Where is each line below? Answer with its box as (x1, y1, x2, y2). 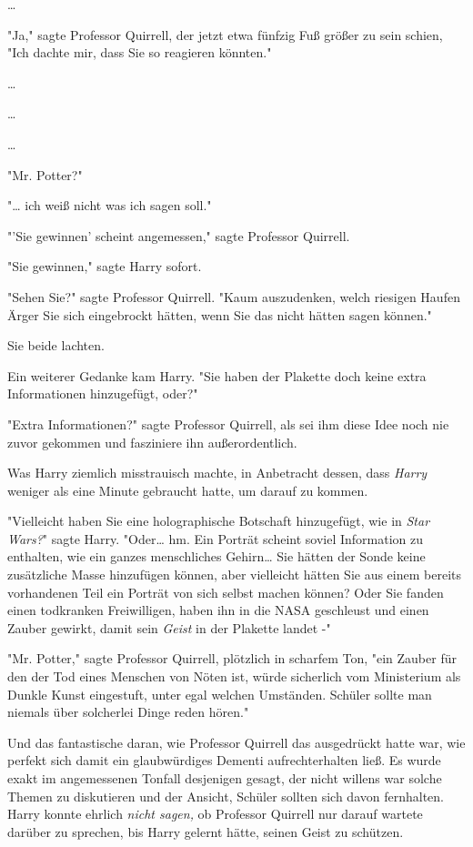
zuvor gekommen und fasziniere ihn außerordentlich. (7, 432, 297, 451)
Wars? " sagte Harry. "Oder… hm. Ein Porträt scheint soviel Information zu (7, 529, 424, 548)
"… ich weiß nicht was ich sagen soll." (7, 196, 212, 215)
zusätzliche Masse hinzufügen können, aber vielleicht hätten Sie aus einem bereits (7, 565, 461, 584)
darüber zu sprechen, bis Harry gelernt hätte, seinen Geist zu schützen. (7, 822, 404, 841)
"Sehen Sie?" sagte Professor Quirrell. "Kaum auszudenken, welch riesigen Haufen (7, 287, 460, 306)
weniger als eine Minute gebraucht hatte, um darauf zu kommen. (7, 480, 368, 499)
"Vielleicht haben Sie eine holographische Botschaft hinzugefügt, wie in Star (7, 511, 430, 530)
